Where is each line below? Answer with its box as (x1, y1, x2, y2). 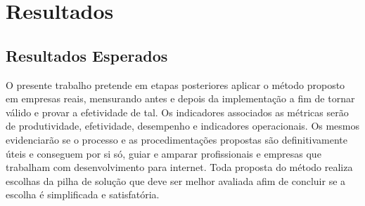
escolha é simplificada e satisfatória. (6, 187, 160, 202)
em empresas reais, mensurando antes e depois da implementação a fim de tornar (6, 91, 355, 106)
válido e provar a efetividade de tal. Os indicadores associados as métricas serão (6, 104, 349, 119)
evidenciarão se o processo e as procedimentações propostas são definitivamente (6, 132, 348, 146)
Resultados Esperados (6, 44, 168, 66)
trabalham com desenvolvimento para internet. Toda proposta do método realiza (6, 160, 353, 174)
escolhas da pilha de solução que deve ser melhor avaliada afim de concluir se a (6, 173, 346, 188)
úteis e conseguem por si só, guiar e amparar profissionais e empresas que (6, 146, 321, 160)
